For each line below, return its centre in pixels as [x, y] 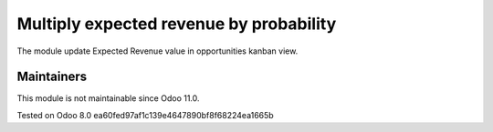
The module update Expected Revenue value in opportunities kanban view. [157, 51]
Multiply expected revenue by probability [177, 24]
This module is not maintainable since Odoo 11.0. [108, 98]
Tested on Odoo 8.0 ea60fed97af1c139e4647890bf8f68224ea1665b [145, 115]
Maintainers [52, 77]
